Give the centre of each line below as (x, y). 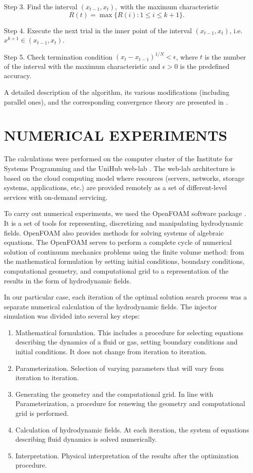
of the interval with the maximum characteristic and (82, 66)
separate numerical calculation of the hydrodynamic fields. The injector (111, 306)
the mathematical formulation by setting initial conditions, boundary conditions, (124, 261)
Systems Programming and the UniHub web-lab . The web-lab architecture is (120, 168)
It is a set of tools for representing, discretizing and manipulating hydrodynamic (124, 223)
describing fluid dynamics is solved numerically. (86, 439)
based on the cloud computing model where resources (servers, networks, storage (124, 178)
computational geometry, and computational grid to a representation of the (116, 270)
